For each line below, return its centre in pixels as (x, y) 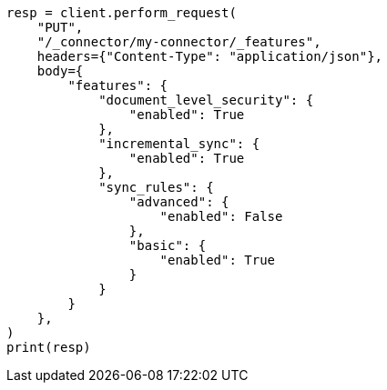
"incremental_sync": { (179, 144)
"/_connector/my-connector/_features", (179, 42)
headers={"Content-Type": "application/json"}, (210, 56)
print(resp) (49, 347)
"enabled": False (221, 216)
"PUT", (60, 27)
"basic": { (168, 245)
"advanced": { (179, 202)
